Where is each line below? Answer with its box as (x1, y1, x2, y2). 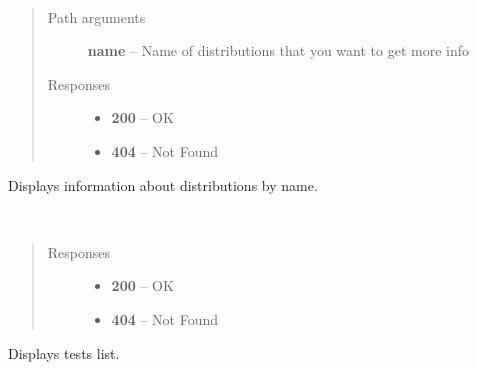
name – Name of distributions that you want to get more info (87, 40, 469, 61)
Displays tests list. (8, 342, 120, 363)
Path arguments (47, 6, 146, 27)
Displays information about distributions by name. (8, 174, 318, 195)
